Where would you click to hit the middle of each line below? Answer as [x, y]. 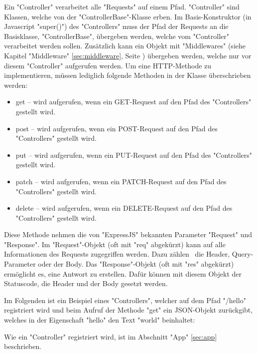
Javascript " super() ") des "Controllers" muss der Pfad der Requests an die [116, 26]
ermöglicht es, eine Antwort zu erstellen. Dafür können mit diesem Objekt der [123, 273]
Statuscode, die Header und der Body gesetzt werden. [86, 283]
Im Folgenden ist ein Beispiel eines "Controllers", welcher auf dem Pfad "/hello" [125, 300]
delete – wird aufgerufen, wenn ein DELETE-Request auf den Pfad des [124, 208]
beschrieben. [23, 346]
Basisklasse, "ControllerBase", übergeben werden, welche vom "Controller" [117, 36]
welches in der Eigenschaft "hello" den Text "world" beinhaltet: [100, 320]
